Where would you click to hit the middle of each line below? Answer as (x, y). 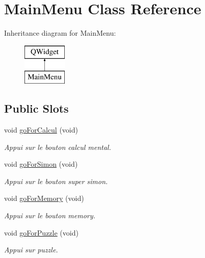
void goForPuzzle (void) (41, 232)
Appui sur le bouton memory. (50, 215)
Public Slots (36, 108)
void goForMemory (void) (44, 198)
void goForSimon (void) (41, 164)
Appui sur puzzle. (31, 250)
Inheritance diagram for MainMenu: (60, 33)
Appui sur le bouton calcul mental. (58, 147)
